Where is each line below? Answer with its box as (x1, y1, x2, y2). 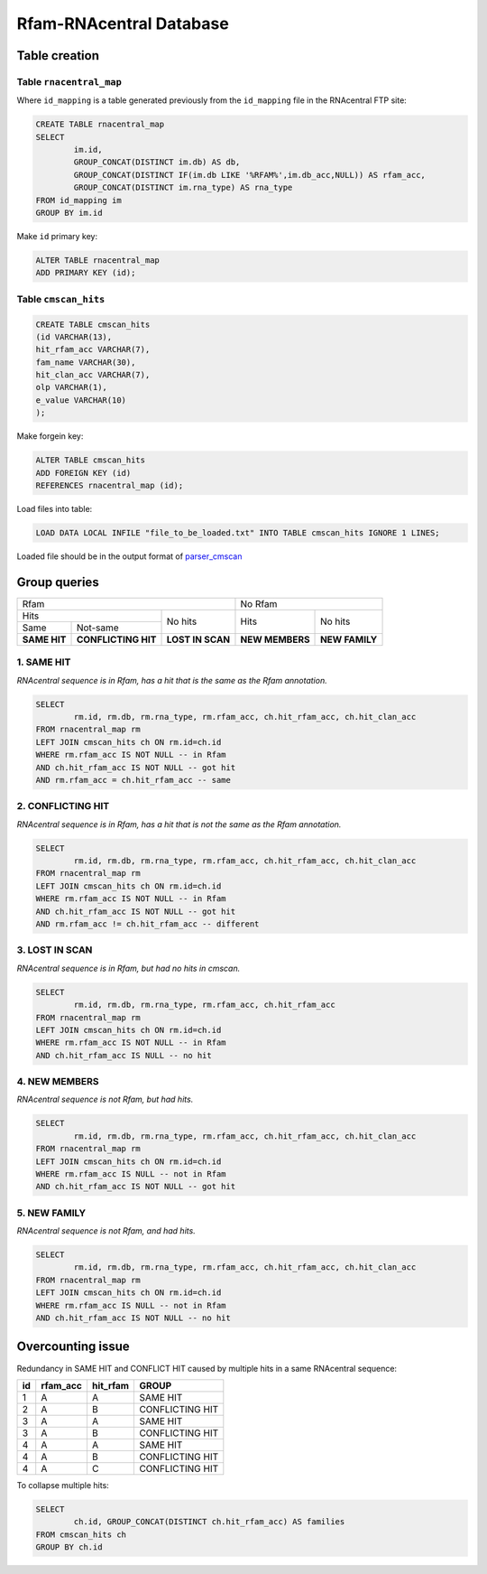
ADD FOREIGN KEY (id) (35, 468, 132, 478)
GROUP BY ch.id (35, 1542, 103, 1552)
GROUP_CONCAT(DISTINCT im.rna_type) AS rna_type (73, 182, 293, 193)
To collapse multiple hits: (16, 1479, 110, 1490)
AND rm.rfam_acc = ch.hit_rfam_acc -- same (35, 775, 232, 785)
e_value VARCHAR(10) (35, 395, 126, 405)
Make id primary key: (16, 231, 98, 242)
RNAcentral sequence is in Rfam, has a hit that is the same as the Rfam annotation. (16, 675, 328, 685)
